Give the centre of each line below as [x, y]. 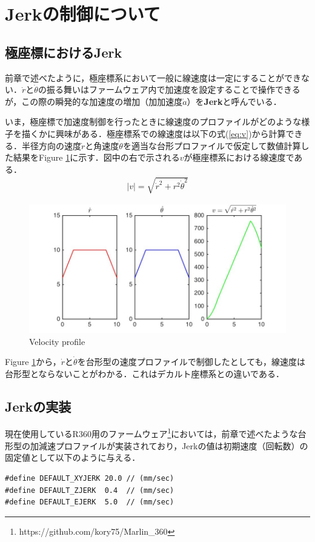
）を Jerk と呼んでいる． [234, 101]
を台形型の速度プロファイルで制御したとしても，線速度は [191, 362]
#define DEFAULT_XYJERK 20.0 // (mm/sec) [90, 478]
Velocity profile [57, 341]
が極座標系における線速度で [239, 157]
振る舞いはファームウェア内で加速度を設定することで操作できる [173, 89]
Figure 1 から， [33, 362]
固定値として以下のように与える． [73, 457]
